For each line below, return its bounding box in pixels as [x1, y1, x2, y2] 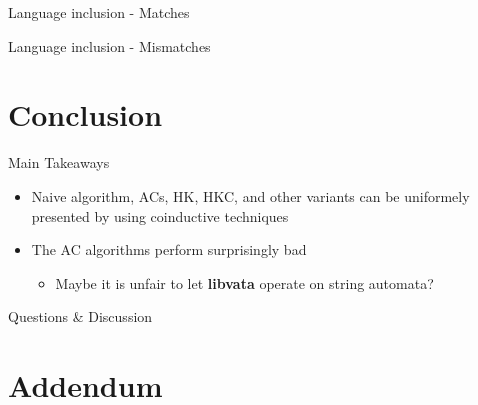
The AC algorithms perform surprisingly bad [31, 239, 307, 260]
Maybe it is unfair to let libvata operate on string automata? [55, 272, 434, 293]
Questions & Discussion [8, 306, 153, 327]
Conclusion [8, 94, 163, 135]
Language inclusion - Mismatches [8, 35, 211, 56]
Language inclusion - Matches [8, 2, 190, 22]
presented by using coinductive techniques [31, 205, 289, 226]
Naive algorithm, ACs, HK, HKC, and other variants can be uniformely [31, 185, 470, 206]
